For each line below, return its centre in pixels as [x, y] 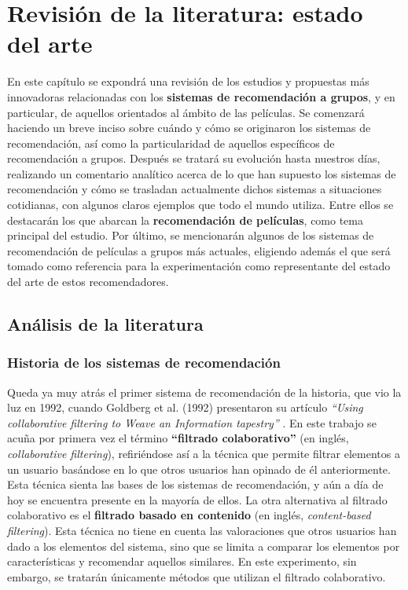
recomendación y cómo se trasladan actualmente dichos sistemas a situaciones [195, 189]
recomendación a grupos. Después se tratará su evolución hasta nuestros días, [194, 158]
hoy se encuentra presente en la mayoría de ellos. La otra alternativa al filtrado [197, 499]
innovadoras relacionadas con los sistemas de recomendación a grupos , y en [201, 96]
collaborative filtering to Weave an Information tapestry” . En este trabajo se [192, 422]
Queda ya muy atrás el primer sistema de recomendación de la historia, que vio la [204, 392]
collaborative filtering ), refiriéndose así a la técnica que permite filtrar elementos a [204, 453]
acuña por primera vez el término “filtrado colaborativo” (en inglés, [178, 438]
